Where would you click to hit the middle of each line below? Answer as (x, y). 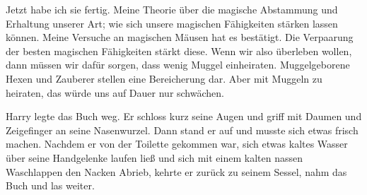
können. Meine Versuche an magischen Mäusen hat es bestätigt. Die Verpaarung (180, 37)
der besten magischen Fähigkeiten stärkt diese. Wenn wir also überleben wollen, (179, 51)
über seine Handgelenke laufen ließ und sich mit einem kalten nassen (154, 157)
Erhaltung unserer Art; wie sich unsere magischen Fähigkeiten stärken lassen (172, 23)
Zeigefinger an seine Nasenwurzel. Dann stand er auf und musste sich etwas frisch (182, 130)
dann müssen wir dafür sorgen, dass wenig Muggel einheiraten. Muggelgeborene (178, 65)
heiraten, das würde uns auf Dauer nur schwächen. (115, 92)
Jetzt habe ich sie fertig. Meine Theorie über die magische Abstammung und (172, 9)
